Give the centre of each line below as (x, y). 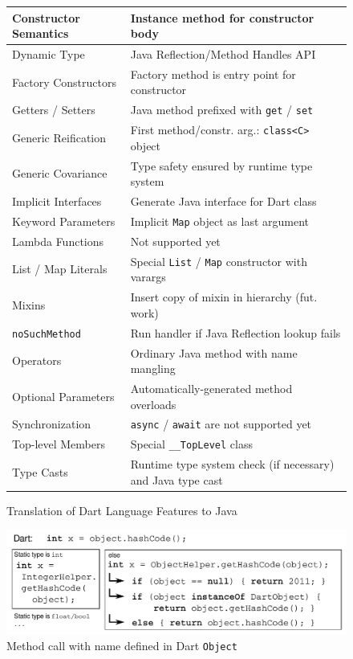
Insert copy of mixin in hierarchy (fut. (224, 297)
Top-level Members (59, 444)
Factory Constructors (64, 82)
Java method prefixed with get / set (222, 110)
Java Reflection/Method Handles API (223, 53)
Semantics (41, 33)
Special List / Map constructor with (219, 261)
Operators (37, 360)
